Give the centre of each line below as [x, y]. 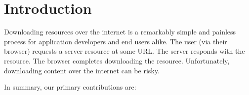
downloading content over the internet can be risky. [82, 70]
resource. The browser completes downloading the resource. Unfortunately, [117, 60]
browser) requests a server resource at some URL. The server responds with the [124, 51]
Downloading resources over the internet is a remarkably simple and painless [120, 32]
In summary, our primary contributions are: [70, 87]
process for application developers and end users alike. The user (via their [116, 41]
